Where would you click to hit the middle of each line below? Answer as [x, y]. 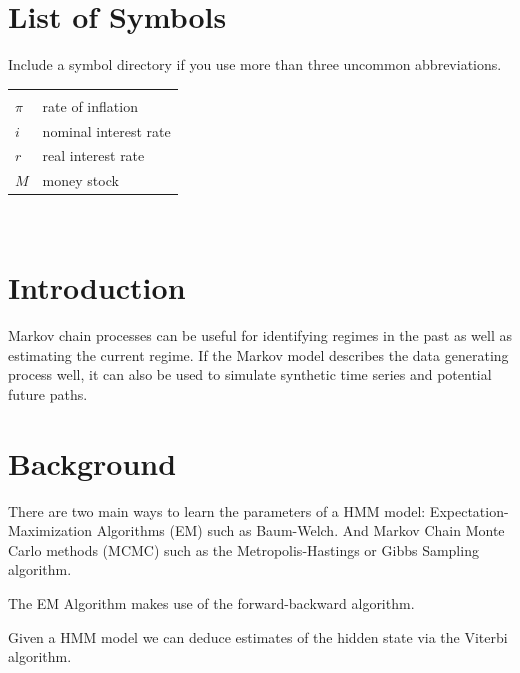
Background [92, 462]
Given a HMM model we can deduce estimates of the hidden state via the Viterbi [258, 636]
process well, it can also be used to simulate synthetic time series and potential [250, 374]
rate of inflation [90, 105]
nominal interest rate [106, 130]
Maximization [50, 530]
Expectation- [469, 510]
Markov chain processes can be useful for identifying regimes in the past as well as [260, 335]
